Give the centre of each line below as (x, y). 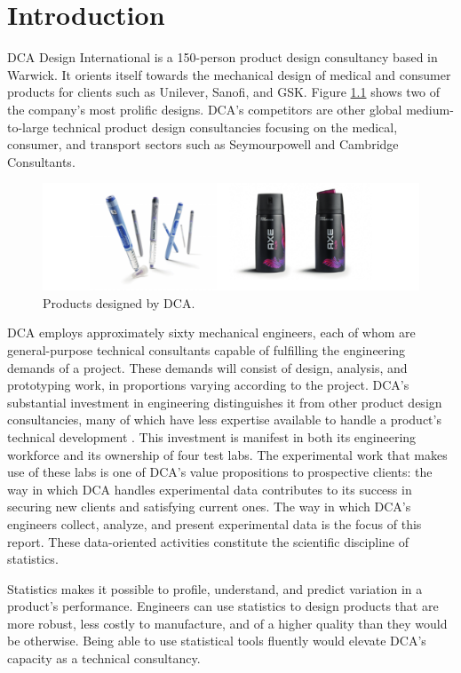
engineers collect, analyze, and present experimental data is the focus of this (215, 523)
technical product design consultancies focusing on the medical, (225, 127)
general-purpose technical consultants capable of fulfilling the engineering (206, 349)
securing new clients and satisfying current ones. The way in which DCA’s (209, 507)
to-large (28, 127)
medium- (430, 109)
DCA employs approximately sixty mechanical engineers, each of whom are (211, 333)
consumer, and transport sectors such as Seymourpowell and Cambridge (203, 144)
